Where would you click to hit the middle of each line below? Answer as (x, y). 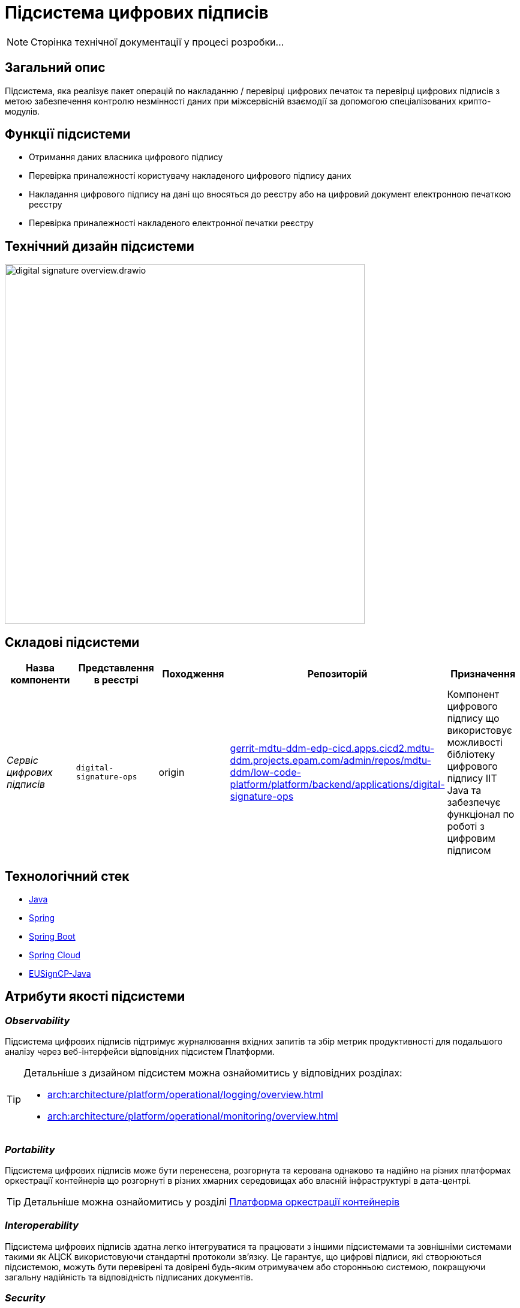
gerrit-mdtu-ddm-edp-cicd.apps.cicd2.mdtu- (332, 748)
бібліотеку (471, 754)
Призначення (483, 674)
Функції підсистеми (68, 134)
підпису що (473, 718)
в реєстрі (116, 680)
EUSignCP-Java (60, 973)
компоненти (40, 680)
